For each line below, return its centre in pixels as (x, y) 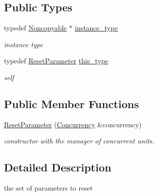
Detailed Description (58, 167)
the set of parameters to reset (48, 188)
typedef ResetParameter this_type (56, 61)
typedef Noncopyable (35, 28)
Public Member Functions (71, 103)
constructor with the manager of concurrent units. (79, 141)
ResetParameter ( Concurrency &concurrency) (73, 124)
